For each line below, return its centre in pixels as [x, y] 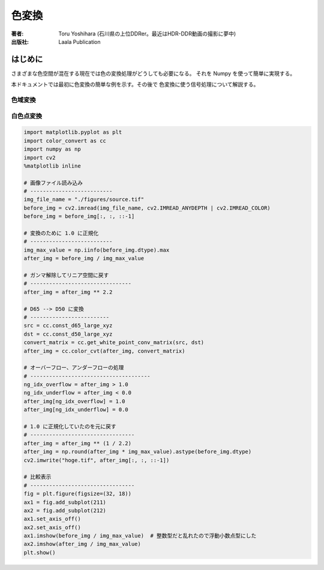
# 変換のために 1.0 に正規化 [61, 233]
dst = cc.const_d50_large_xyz [68, 334]
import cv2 [40, 157]
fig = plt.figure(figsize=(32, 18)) [78, 494]
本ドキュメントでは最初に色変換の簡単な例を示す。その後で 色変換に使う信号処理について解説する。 [135, 85]
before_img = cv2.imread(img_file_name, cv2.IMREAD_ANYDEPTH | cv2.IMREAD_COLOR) [147, 208]
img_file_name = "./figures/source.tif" [84, 199]
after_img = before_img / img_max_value [84, 259]
